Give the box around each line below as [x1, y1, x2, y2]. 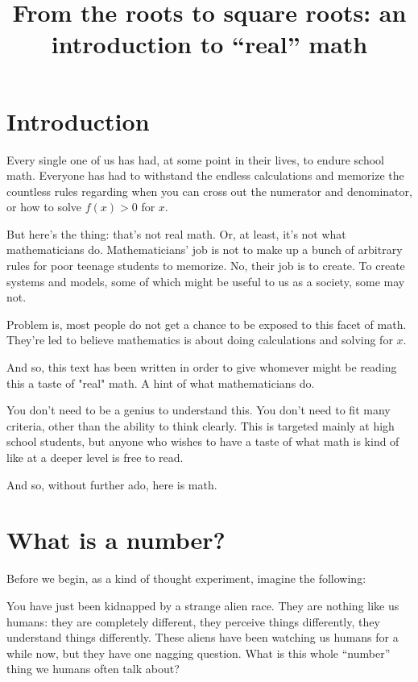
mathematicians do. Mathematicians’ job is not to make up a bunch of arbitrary [6, 241, 403, 258]
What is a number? [6, 523, 226, 556]
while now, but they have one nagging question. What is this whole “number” [6, 644, 391, 661]
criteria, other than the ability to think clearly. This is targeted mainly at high [6, 417, 395, 434]
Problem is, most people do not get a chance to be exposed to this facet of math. [6, 315, 407, 332]
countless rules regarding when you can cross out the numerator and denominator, [6, 182, 412, 199]
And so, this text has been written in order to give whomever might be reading [6, 359, 397, 376]
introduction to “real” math [51, 27, 368, 60]
